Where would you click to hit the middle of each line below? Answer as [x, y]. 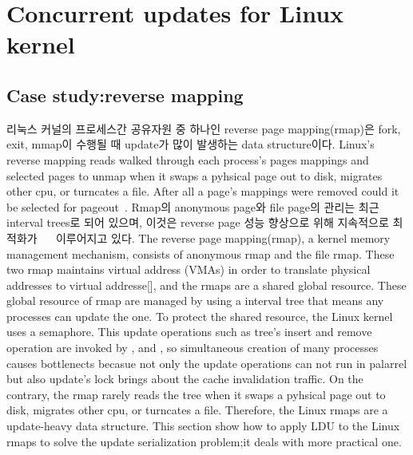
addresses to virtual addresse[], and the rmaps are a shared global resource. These [206, 285]
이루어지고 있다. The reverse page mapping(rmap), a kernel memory [223, 237]
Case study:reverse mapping [125, 95]
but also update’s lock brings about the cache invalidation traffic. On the [185, 379]
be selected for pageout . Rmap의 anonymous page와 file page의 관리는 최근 [193, 206]
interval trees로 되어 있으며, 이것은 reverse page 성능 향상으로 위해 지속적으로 [198, 222]
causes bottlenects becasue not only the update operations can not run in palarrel [207, 363]
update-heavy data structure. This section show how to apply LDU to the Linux [203, 426]
